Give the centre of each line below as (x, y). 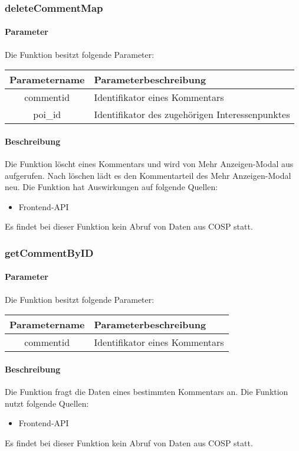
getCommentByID (49, 252)
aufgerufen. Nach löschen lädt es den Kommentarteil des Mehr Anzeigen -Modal (148, 175)
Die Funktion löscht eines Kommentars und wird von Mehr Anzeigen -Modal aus (149, 164)
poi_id (47, 115)
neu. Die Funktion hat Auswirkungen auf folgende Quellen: (111, 187)
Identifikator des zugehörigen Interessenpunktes (192, 115)
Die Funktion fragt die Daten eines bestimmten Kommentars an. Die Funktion (147, 392)
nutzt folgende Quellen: (47, 403)
